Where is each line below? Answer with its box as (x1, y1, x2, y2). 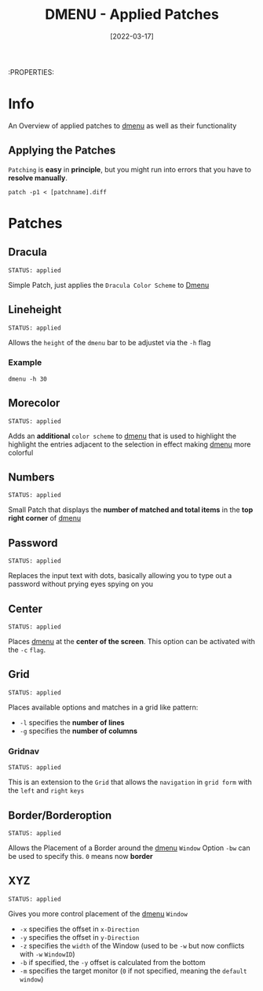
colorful (8, 448, 34, 457)
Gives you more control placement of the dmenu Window (8, 908, 188, 918)
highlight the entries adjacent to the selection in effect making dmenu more (8, 439, 251, 449)
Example (8, 357, 42, 368)
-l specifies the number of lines (19, 717, 125, 727)
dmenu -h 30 (8, 375, 47, 383)
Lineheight (8, 303, 62, 316)
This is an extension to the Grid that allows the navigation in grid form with (8, 777, 253, 787)
